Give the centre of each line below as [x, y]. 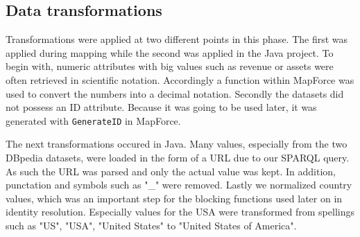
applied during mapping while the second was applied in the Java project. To [170, 52]
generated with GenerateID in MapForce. [93, 120]
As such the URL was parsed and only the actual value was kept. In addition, [171, 171]
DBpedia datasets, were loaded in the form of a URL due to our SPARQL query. [178, 158]
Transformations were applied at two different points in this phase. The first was [177, 39]
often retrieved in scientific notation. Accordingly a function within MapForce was [180, 79]
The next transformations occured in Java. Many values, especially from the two [177, 144]
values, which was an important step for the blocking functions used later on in [174, 198]
